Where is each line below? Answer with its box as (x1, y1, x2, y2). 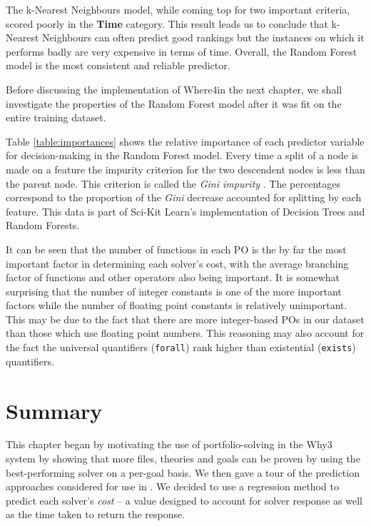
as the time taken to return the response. (6, 507, 185, 522)
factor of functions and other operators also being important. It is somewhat (6, 270, 340, 285)
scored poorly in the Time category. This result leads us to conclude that (6, 16, 328, 31)
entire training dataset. (6, 110, 106, 125)
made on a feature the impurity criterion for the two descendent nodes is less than (6, 161, 365, 176)
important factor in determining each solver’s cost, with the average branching (6, 256, 349, 270)
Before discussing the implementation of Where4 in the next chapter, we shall (6, 81, 342, 96)
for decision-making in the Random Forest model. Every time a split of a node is (6, 148, 359, 163)
